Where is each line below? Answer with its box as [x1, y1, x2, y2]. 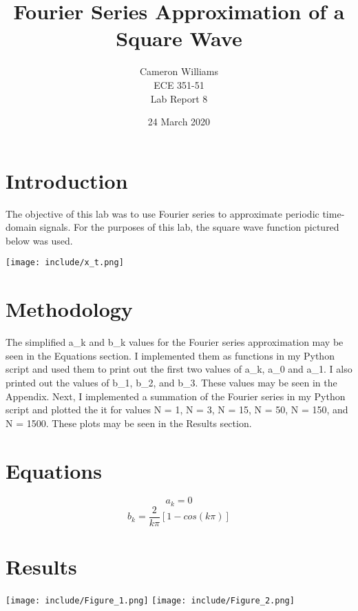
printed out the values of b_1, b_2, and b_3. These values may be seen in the [6, 375, 337, 389]
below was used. [6, 233, 73, 247]
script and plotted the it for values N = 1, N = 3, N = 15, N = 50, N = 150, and [6, 402, 348, 417]
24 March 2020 [147, 114, 211, 129]
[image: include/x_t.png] [6, 258, 124, 268]
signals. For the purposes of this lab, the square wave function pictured [39, 220, 339, 234]
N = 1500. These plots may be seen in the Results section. [6, 415, 252, 430]
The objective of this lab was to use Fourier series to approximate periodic [6, 206, 319, 220]
